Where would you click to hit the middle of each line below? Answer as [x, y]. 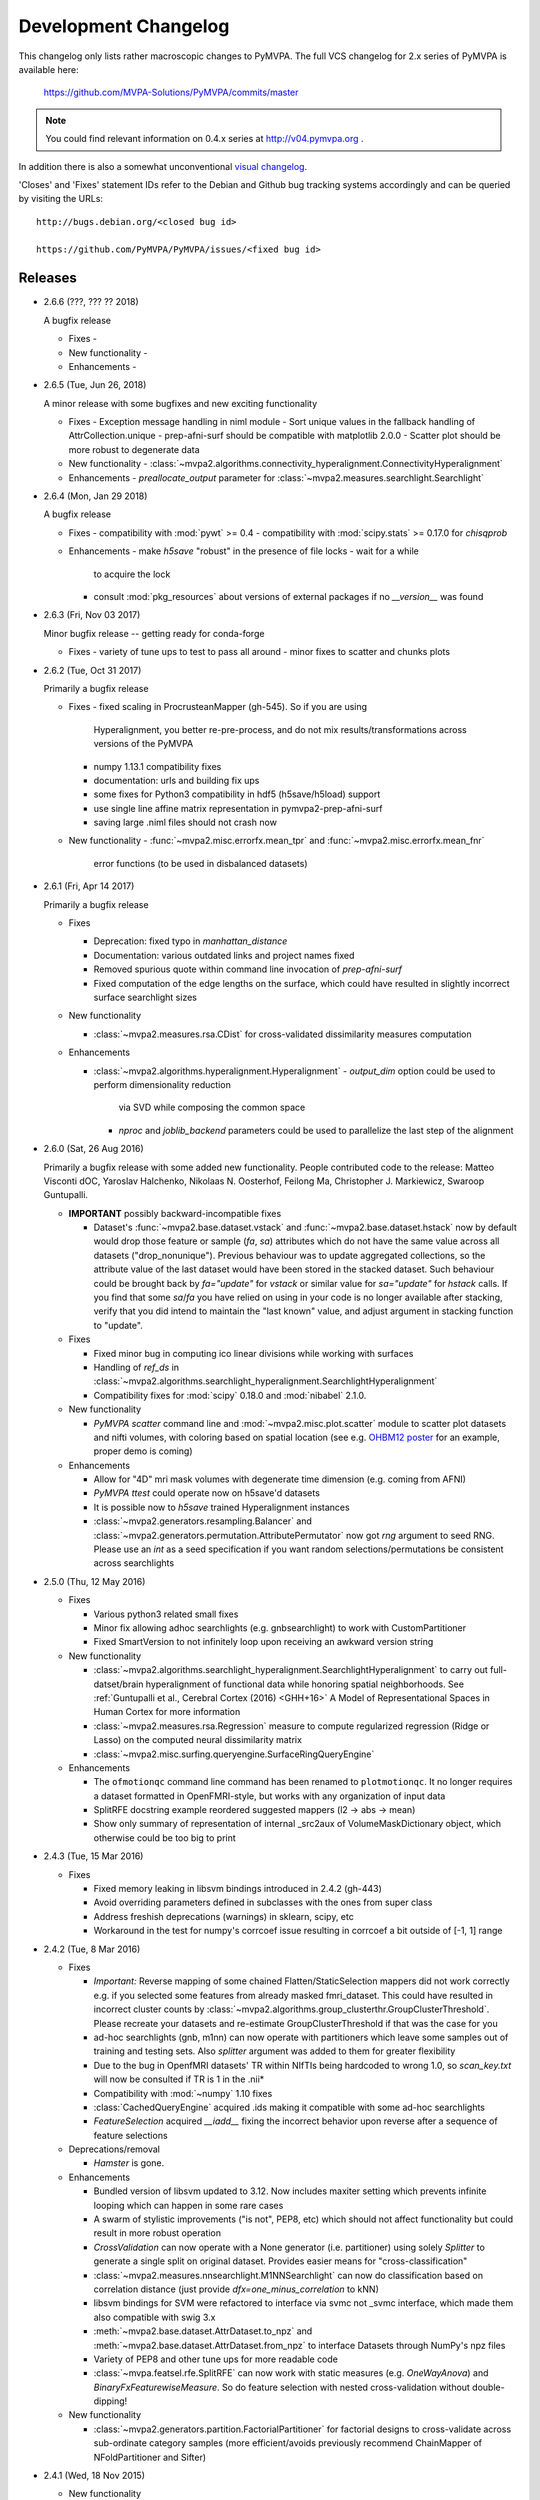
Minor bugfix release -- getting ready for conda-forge [154, 633]
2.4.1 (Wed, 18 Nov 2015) [94, 2476]
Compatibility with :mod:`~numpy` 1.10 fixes [183, 2093]
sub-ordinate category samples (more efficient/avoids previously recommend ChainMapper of [288, 2443]
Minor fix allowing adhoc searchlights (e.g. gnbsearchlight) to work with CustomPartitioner [280, 1628]
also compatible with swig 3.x [154, 2317]
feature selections [131, 2135]
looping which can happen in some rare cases [188, 2205]
